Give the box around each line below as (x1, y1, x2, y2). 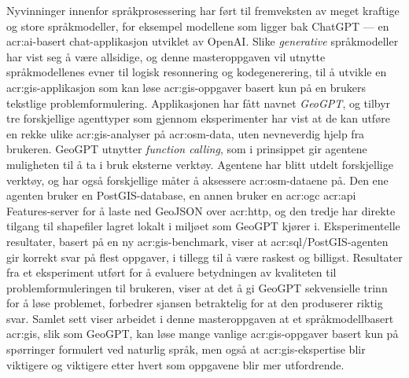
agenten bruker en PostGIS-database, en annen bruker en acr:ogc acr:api (6, 187, 356, 204)
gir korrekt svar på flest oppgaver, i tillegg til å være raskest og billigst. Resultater (6, 248, 403, 265)
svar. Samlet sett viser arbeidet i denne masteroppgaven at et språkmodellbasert (6, 310, 394, 326)
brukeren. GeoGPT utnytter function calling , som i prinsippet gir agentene (6, 141, 367, 157)
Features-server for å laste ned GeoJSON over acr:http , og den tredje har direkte (6, 202, 396, 218)
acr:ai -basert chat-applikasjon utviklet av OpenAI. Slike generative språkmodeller (6, 33, 399, 50)
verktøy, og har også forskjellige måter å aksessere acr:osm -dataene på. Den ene (6, 171, 389, 188)
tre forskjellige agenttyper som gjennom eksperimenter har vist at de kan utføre (6, 110, 390, 127)
